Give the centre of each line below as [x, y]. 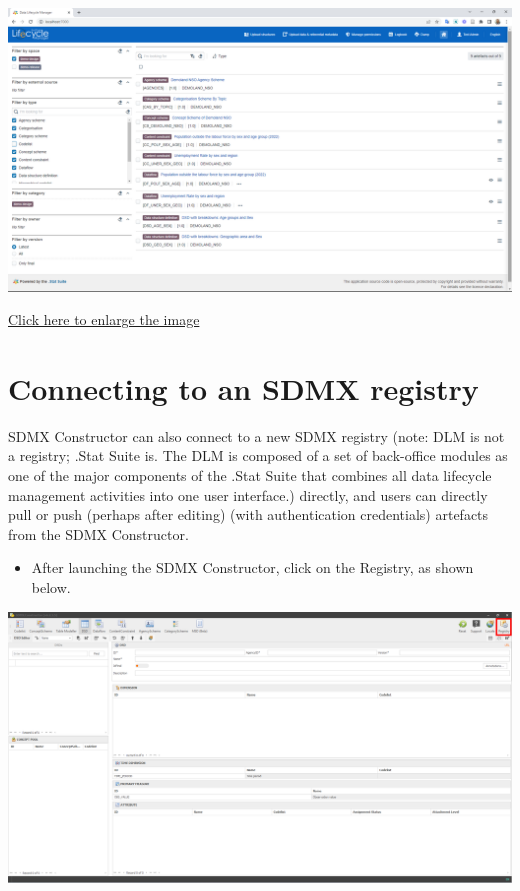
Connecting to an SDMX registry [243, 387]
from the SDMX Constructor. [98, 533]
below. [51, 586]
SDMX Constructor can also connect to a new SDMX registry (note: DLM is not [256, 435]
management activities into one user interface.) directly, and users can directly [248, 494]
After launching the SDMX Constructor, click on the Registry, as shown [252, 567]
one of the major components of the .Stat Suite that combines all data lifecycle [250, 475]
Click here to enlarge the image [104, 319]
